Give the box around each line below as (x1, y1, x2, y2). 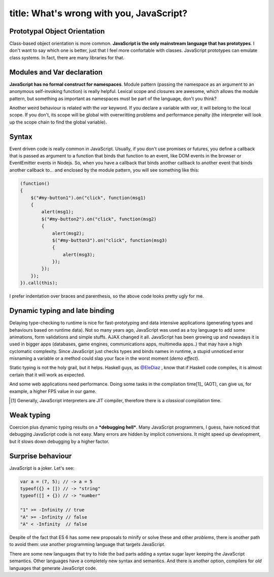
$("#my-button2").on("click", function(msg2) (41, 216, 157, 222)
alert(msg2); (52, 230, 85, 236)
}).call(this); (20, 280, 58, 286)
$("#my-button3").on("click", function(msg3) (52, 237, 167, 243)
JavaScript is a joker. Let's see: (9, 465, 75, 471)
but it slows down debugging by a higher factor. (9, 438, 110, 444)
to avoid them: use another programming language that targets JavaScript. (9, 541, 166, 548)
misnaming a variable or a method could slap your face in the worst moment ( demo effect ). (9, 356, 200, 362)
